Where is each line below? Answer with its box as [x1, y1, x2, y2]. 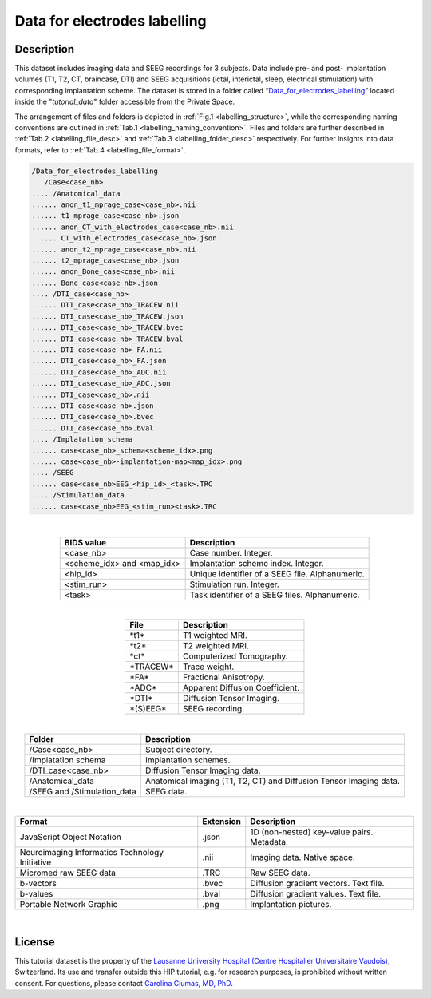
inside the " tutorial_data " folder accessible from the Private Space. [14, 97, 235, 107]
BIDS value [64, 537, 107, 548]
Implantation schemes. [144, 754, 231, 766]
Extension [202, 816, 242, 827]
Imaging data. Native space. [250, 852, 355, 863]
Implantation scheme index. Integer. [189, 557, 324, 568]
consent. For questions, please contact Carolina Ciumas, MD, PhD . [14, 978, 233, 988]
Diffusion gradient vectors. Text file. [250, 878, 385, 889]
